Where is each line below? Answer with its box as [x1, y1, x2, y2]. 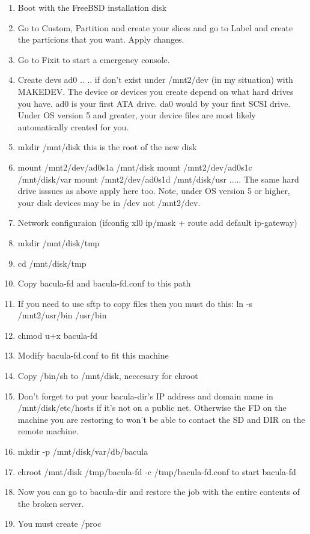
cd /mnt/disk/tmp [17, 256, 87, 269]
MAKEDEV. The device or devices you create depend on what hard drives [17, 85, 294, 97]
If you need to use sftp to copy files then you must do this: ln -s [17, 297, 252, 309]
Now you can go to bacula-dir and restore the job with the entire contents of [17, 485, 300, 498]
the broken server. [17, 497, 84, 509]
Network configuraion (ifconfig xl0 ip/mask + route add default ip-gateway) [17, 216, 297, 229]
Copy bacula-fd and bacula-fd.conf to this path [17, 277, 191, 290]
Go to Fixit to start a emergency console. [17, 53, 170, 65]
